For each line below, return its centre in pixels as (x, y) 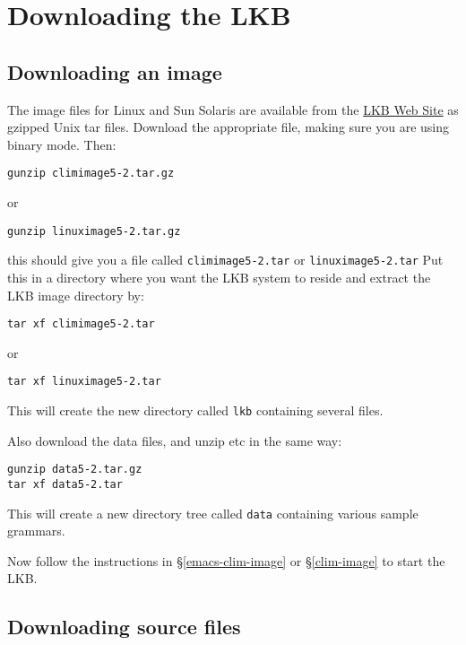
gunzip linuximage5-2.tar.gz (94, 231)
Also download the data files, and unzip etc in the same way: (175, 440)
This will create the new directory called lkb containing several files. (195, 410)
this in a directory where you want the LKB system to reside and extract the (219, 277)
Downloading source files (124, 627)
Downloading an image (115, 71)
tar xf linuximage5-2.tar (84, 382)
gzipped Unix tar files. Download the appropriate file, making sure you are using (228, 127)
